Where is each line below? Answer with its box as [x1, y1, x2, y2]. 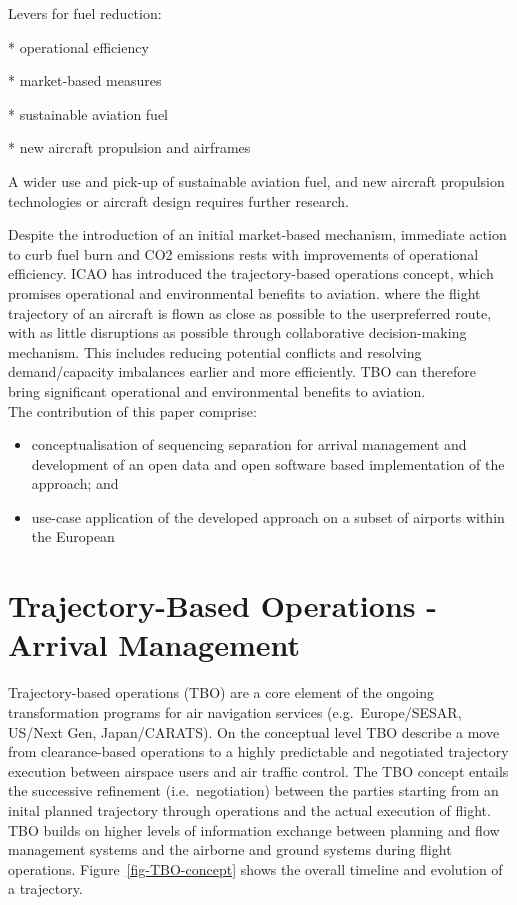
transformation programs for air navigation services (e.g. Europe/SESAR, [8, 701, 462, 722]
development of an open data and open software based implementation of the [31, 453, 505, 474]
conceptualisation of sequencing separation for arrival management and [31, 434, 467, 455]
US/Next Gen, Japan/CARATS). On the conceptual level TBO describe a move [8, 721, 500, 742]
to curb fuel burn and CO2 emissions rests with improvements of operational [8, 243, 479, 264]
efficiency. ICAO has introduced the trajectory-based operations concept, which [8, 263, 494, 284]
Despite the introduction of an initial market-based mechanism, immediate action [8, 224, 507, 245]
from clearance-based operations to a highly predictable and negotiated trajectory [8, 741, 509, 762]
